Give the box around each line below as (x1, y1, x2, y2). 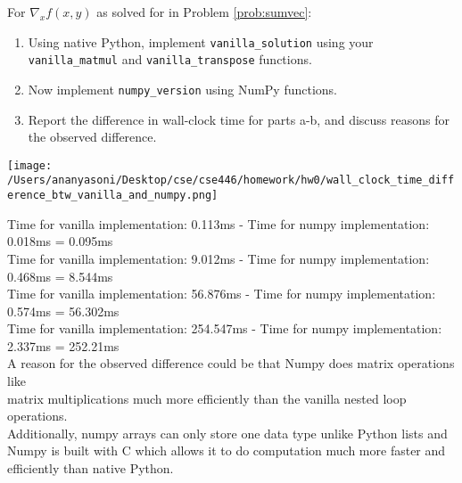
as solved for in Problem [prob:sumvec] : (96, 3, 312, 20)
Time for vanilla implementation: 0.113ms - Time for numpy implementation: (7, 214, 430, 233)
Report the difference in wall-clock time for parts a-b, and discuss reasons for (28, 110, 450, 128)
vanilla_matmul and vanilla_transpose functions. (28, 50, 312, 69)
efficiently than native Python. (7, 459, 174, 478)
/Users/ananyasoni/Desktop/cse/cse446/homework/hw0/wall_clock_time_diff (7, 174, 455, 187)
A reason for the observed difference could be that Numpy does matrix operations (7, 354, 455, 372)
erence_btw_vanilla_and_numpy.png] (7, 189, 219, 202)
